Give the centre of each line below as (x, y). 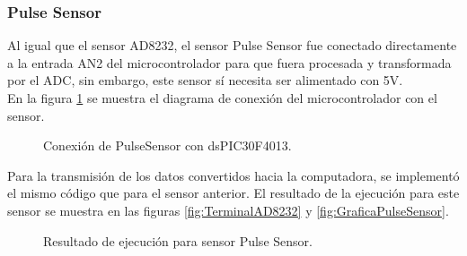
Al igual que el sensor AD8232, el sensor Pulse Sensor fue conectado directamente (232, 45)
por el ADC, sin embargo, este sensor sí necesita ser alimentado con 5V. (205, 80)
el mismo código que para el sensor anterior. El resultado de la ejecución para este (233, 193)
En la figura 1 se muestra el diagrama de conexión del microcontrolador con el (222, 98)
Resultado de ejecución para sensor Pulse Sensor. (178, 240)
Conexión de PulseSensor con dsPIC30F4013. (167, 145)
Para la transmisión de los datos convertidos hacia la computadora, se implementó (233, 175)
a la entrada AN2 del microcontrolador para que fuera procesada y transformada (229, 62)
